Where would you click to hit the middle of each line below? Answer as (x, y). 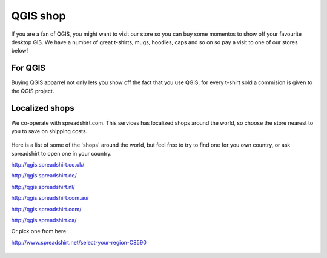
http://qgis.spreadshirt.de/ (44, 176)
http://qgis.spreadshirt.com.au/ (50, 198)
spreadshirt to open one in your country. (61, 153)
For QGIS (28, 68)
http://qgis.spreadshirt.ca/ (44, 220)
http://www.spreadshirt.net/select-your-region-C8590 (79, 242)
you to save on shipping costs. (49, 131)
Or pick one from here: (39, 231)
